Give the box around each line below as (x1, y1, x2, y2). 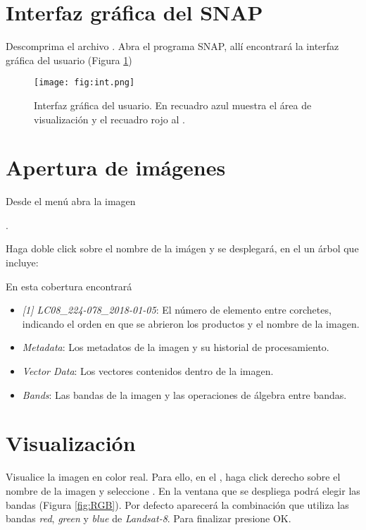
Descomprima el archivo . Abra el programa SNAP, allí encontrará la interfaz (6, 39, 339, 54)
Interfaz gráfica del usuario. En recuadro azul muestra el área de (34, 97, 312, 112)
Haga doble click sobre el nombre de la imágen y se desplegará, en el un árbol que (6, 241, 359, 256)
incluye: (6, 255, 39, 270)
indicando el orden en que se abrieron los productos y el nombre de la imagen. (22, 316, 360, 331)
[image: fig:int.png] (34, 78, 135, 88)
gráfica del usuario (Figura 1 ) (6, 52, 132, 67)
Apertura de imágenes (6, 153, 226, 182)
